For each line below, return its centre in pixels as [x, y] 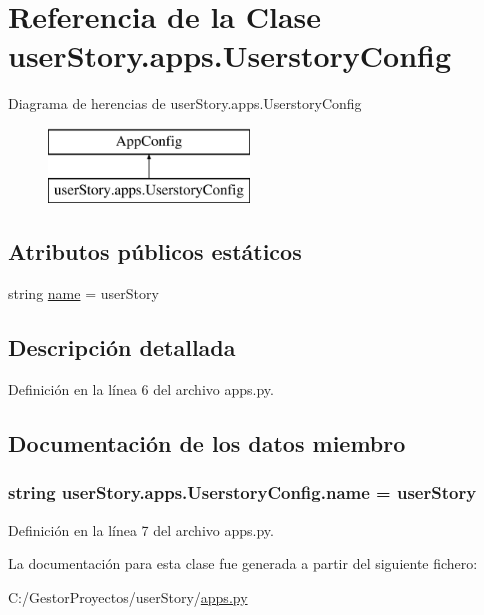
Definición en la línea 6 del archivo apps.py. [141, 389]
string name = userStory [83, 293]
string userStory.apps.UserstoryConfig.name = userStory [242, 492]
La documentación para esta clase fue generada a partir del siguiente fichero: [243, 563]
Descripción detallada [122, 347]
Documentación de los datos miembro [207, 443]
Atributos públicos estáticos [155, 251]
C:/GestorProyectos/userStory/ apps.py [128, 596]
